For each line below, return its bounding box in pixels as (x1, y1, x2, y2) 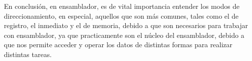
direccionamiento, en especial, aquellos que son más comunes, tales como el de (4, 10, 239, 21)
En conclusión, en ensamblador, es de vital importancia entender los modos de (4, 1, 240, 11)
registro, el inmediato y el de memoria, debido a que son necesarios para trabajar (4, 20, 248, 30)
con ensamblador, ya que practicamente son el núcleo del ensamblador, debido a (4, 30, 245, 40)
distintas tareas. (4, 49, 52, 59)
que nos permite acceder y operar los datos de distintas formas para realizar (4, 39, 233, 50)
